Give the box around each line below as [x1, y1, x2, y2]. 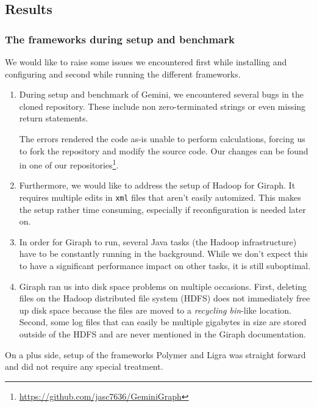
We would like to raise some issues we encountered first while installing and [5, 56, 287, 68]
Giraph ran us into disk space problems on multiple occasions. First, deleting [19, 279, 307, 292]
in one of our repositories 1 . [19, 157, 119, 171]
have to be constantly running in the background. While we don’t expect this [19, 247, 308, 260]
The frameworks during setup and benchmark [5, 31, 235, 46]
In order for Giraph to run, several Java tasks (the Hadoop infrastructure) [19, 235, 297, 248]
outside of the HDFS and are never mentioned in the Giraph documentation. [19, 328, 306, 340]
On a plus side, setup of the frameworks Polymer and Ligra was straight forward [5, 348, 306, 361]
